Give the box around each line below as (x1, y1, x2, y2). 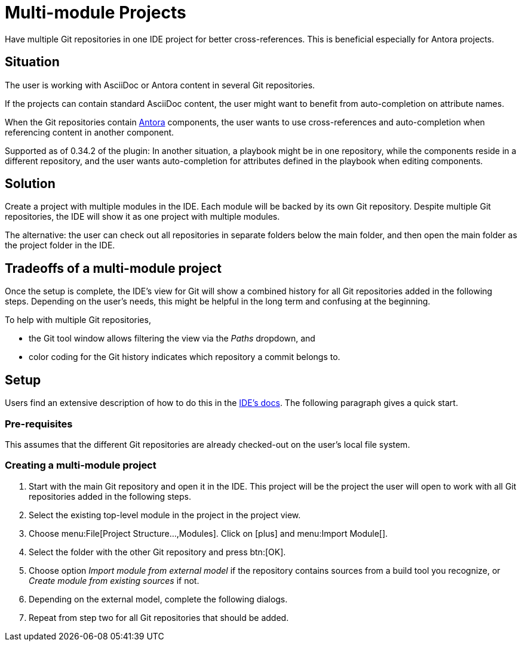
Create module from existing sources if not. (29, 575, 199, 586)
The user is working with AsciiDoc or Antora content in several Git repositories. (5, 79, 315, 90)
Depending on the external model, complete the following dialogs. (29, 593, 288, 604)
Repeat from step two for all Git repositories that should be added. (29, 612, 289, 623)
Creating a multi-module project (5, 459, 156, 472)
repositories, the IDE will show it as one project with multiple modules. (5, 211, 280, 222)
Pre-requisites (5, 417, 73, 430)
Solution (5, 176, 56, 192)
